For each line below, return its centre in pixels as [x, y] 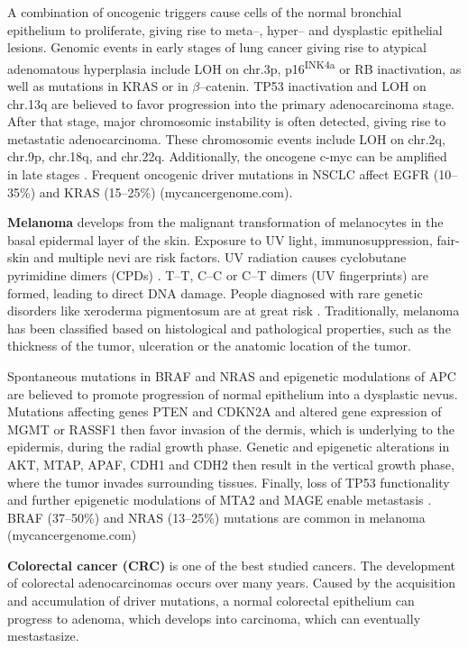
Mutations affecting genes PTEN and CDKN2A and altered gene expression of [225, 411]
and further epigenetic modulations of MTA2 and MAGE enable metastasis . [220, 500]
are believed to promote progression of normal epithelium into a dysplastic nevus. [233, 393]
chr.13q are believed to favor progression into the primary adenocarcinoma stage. [231, 103]
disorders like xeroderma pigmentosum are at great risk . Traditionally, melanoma [234, 310]
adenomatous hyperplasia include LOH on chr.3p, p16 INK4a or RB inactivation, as [234, 67]
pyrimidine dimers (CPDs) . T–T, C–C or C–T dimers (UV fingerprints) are [218, 274]
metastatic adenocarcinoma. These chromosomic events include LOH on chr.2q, [226, 138]
